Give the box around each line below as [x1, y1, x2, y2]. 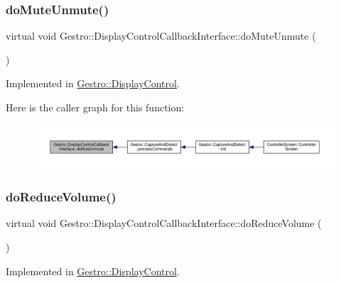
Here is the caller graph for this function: [6, 100, 185, 114]
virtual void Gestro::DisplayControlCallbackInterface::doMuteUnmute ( [6, 28, 316, 43]
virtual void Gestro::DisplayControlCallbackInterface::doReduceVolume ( [6, 216, 322, 231]
